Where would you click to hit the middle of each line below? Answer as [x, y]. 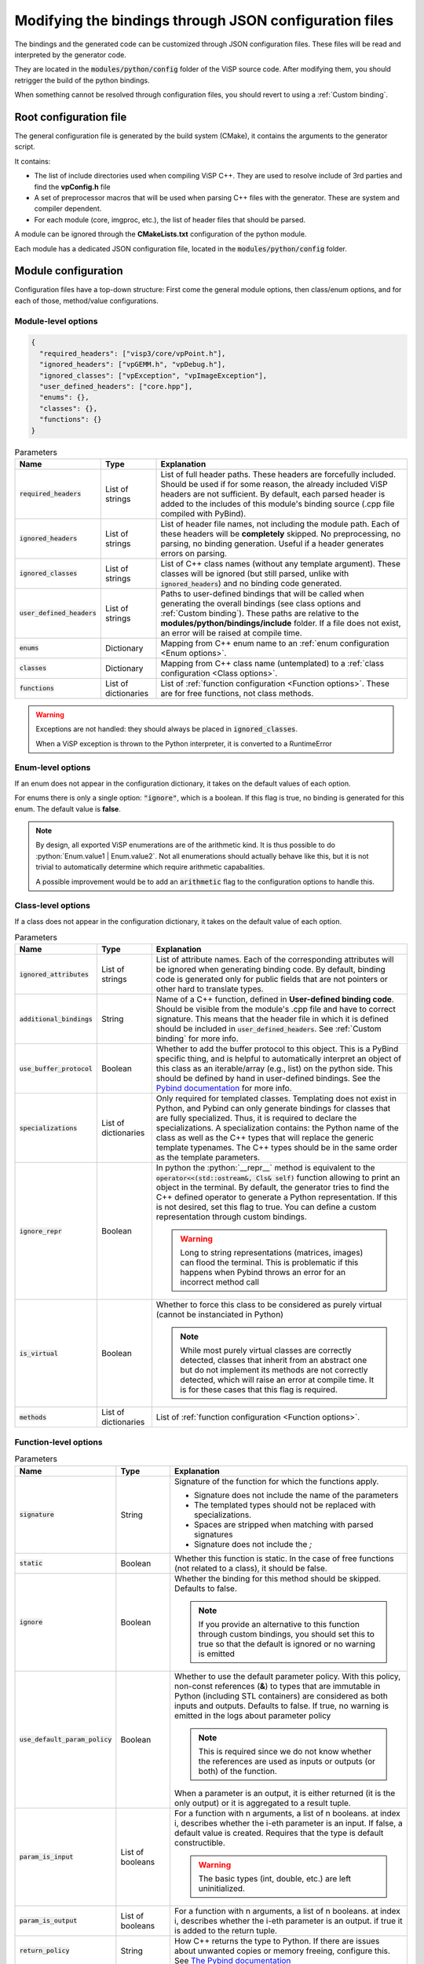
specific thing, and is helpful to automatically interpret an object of [279, 1059]
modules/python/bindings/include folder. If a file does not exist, [281, 623]
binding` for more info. [197, 1039]
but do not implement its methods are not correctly [274, 1370]
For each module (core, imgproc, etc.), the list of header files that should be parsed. [170, 219]
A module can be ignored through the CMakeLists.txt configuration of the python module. [161, 234]
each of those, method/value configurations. [86, 300]
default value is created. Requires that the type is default [279, 1833]
